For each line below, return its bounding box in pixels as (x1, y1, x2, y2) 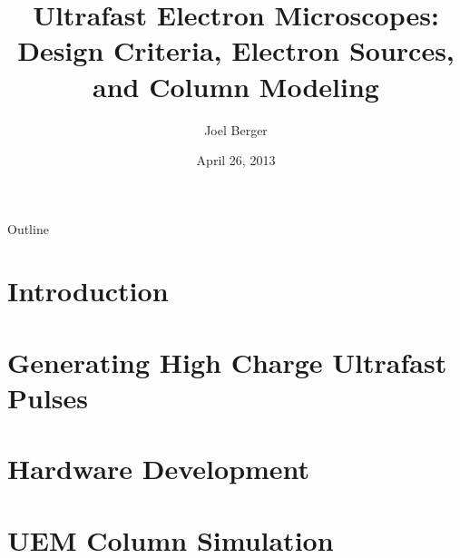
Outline (7, 219, 49, 238)
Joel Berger (204, 120, 268, 139)
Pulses (7, 379, 89, 416)
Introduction (7, 272, 169, 309)
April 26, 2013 (196, 151, 276, 170)
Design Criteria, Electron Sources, (17, 32, 455, 69)
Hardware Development (7, 450, 310, 487)
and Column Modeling (93, 67, 379, 104)
